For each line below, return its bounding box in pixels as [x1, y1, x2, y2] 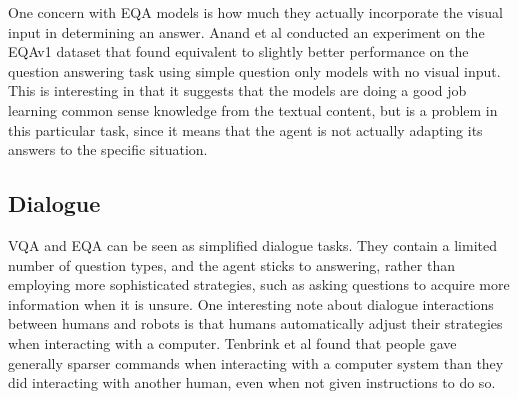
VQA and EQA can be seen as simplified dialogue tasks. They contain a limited [8, 234, 498, 255]
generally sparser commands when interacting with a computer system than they [8, 352, 504, 373]
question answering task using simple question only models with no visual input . [8, 60, 501, 81]
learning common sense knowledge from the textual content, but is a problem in [8, 99, 498, 120]
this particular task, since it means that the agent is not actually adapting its [8, 119, 483, 140]
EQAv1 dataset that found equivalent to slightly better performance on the [8, 41, 469, 62]
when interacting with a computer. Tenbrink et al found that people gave [8, 332, 457, 353]
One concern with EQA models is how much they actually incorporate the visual [8, 2, 503, 22]
